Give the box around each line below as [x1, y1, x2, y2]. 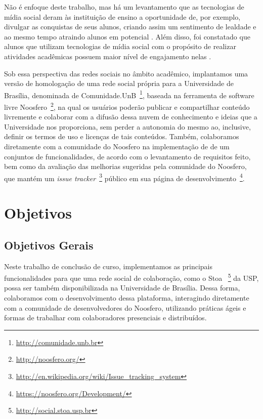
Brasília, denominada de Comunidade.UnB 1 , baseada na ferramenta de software [4, 88, 254, 100]
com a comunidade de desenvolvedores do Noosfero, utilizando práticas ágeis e [4, 302, 246, 313]
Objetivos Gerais [4, 237, 94, 253]
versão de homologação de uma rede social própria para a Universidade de [4, 78, 234, 89]
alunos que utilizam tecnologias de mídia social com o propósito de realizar [4, 41, 236, 52]
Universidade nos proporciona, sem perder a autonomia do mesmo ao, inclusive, [4, 121, 251, 132]
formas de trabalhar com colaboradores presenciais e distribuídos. [4, 312, 207, 323]
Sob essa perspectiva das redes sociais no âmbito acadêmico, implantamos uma [4, 68, 248, 78]
